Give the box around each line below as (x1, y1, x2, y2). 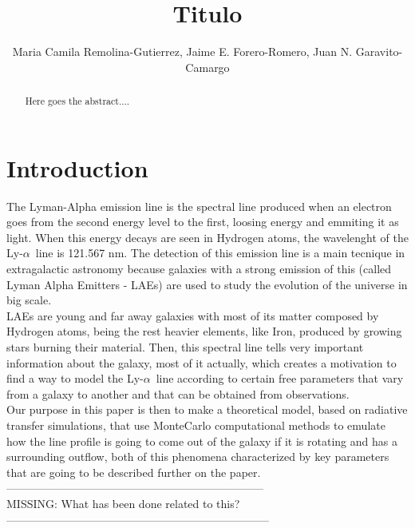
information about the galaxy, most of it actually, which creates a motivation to (6, 354, 397, 371)
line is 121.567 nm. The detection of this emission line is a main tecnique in (35, 244, 405, 261)
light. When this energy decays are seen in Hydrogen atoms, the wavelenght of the (6, 228, 409, 245)
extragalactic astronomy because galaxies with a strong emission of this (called (6, 260, 392, 277)
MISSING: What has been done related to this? (6, 494, 240, 511)
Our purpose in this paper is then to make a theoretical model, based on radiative (6, 401, 408, 418)
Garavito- (355, 43, 403, 60)
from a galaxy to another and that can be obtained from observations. (6, 385, 350, 402)
